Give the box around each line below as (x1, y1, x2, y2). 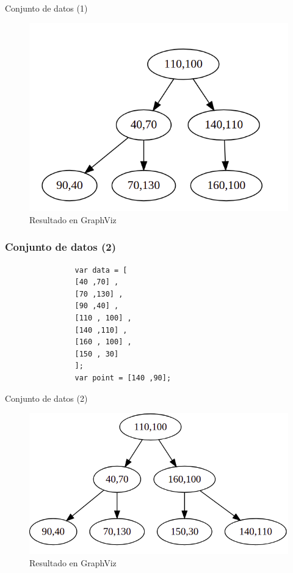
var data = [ (74, 265, 128, 275)
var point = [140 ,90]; (74, 373, 172, 382)
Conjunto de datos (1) (5, 2, 88, 14)
